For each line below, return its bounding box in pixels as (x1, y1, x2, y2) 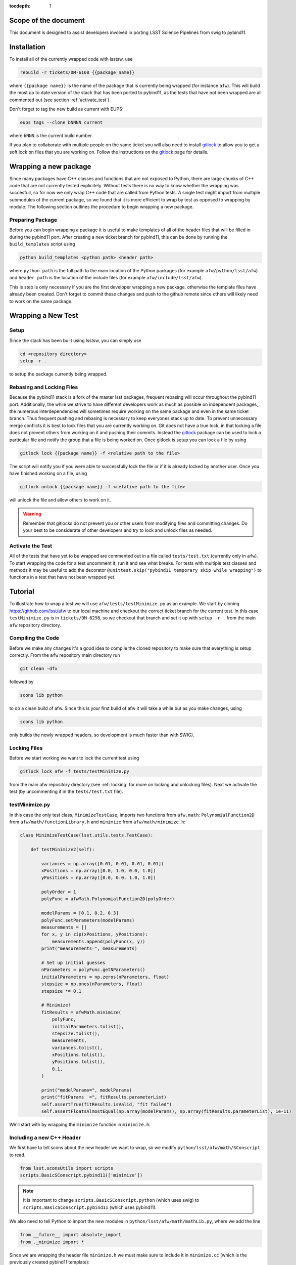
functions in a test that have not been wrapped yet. (9, 574, 116, 580)
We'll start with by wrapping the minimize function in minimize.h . (9, 1121, 151, 1128)
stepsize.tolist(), (52, 1030, 101, 1036)
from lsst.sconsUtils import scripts (20, 1165, 114, 1171)
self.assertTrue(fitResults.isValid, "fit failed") (41, 1101, 172, 1107)
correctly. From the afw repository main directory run (9, 652, 120, 658)
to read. (9, 1152, 26, 1158)
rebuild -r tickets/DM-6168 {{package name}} (20, 69, 135, 75)
